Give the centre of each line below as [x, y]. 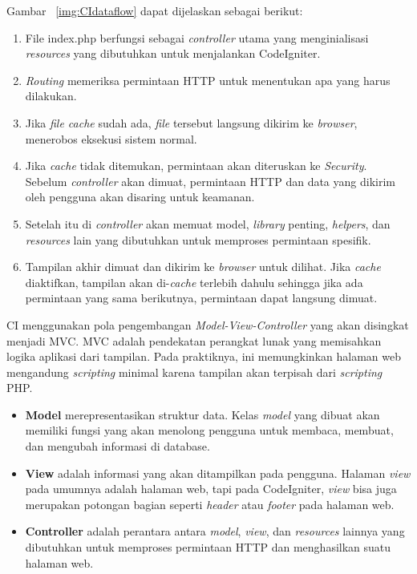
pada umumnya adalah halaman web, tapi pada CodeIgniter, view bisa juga [211, 489]
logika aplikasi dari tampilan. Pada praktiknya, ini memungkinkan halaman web [204, 356]
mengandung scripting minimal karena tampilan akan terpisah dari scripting [194, 372]
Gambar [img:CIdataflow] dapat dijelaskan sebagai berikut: [155, 10]
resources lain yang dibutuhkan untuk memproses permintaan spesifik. [198, 239]
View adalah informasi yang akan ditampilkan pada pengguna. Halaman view [218, 473]
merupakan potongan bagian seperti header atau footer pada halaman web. [210, 504]
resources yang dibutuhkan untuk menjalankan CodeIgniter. [173, 53]
